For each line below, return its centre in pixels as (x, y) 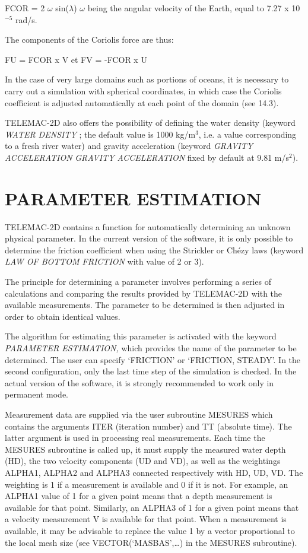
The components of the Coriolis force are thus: (89, 39)
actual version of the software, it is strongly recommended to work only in (139, 382)
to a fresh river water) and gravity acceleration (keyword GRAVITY (129, 146)
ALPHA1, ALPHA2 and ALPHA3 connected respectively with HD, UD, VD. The (154, 472)
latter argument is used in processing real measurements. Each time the (135, 438)
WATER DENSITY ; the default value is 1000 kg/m (100, 134)
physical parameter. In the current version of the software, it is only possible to (149, 238)
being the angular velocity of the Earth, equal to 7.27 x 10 (194, 8)
